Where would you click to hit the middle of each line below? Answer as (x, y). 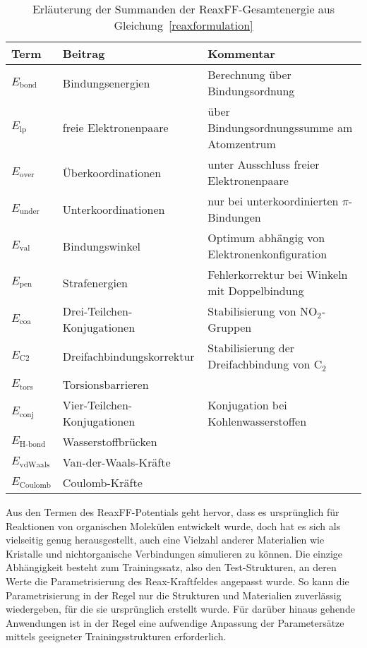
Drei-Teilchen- (97, 311)
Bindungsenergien (106, 83)
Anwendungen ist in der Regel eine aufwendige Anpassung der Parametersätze (175, 622)
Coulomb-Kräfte (102, 482)
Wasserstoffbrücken (110, 442)
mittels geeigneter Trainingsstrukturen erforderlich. (116, 636)
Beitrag (84, 53)
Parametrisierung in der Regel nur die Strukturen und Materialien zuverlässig (174, 595)
